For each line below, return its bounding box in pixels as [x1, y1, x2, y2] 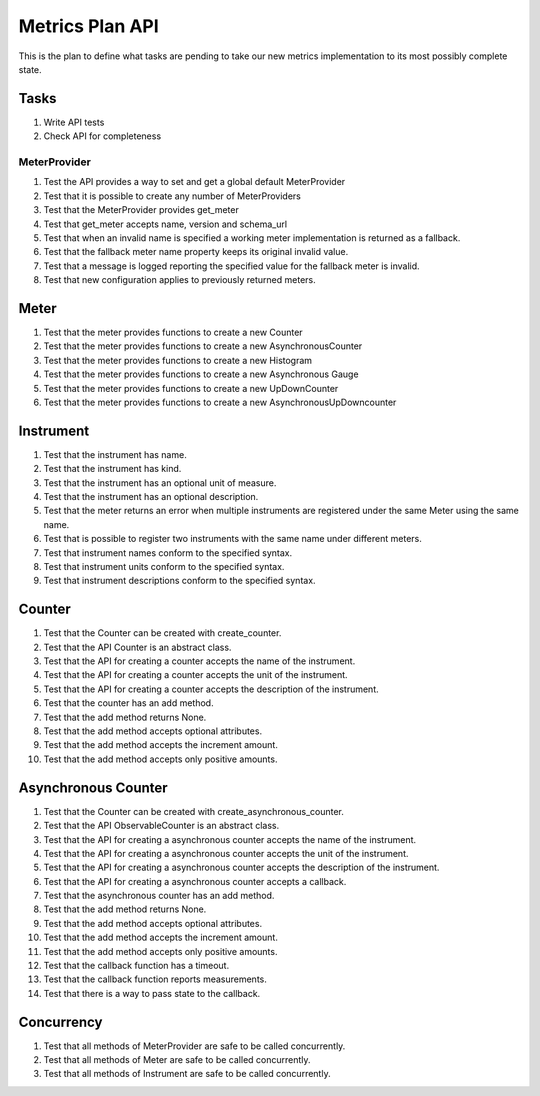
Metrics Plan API [18, 15, 159, 37]
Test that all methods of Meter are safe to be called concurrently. [43, 1054, 311, 1066]
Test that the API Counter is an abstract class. [43, 641, 232, 653]
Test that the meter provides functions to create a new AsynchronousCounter [43, 340, 363, 352]
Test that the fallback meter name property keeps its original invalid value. [43, 246, 349, 258]
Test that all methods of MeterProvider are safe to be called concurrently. [43, 1040, 346, 1052]
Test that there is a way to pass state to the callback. [43, 987, 261, 999]
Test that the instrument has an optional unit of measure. [43, 476, 277, 489]
